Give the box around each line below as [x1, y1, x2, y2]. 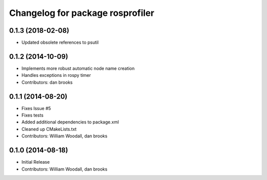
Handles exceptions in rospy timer [21, 72, 91, 78]
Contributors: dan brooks [21, 79, 73, 85]
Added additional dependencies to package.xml [21, 119, 119, 125]
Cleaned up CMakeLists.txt [21, 126, 77, 132]
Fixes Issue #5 [21, 105, 51, 111]
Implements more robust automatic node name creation [21, 65, 135, 71]
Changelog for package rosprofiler [9, 7, 154, 18]
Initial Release [21, 159, 50, 165]
